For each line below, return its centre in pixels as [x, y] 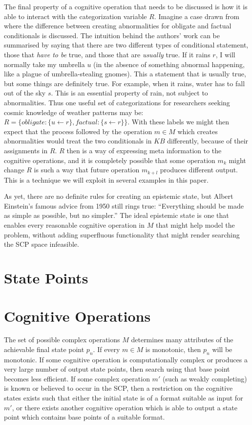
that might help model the [195, 224]
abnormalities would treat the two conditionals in [78, 141]
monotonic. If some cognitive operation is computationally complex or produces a [126, 359]
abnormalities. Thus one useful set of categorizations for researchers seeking [117, 102]
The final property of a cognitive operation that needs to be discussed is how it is [126, 6]
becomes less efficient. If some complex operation [77, 378]
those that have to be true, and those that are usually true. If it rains [107, 54]
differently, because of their [208, 141]
